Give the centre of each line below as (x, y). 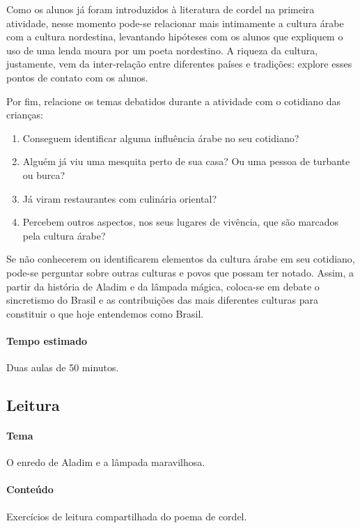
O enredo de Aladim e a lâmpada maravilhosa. (106, 462)
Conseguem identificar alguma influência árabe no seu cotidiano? (161, 138)
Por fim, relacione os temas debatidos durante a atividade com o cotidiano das (174, 101)
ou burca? (44, 174)
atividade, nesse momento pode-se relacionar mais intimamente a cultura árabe (175, 23)
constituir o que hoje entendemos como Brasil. (105, 313)
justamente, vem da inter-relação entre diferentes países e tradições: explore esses (179, 64)
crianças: (25, 115)
